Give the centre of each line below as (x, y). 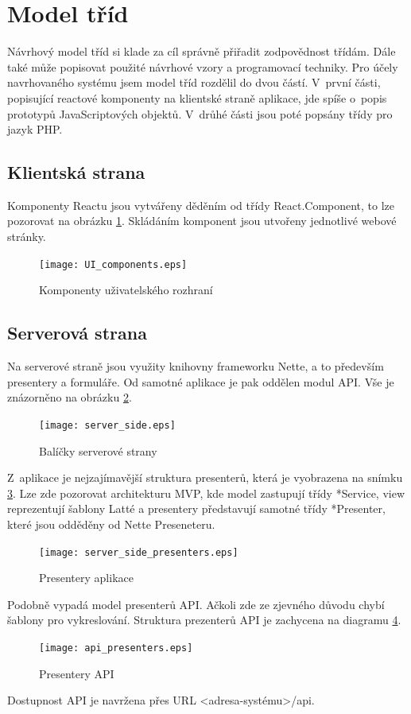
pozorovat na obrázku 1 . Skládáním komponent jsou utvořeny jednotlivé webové (202, 221)
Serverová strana (77, 333)
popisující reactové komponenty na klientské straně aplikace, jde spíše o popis (197, 97)
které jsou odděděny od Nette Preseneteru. (111, 524)
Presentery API (77, 673)
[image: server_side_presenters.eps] (139, 552)
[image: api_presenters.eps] (116, 648)
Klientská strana (76, 172)
